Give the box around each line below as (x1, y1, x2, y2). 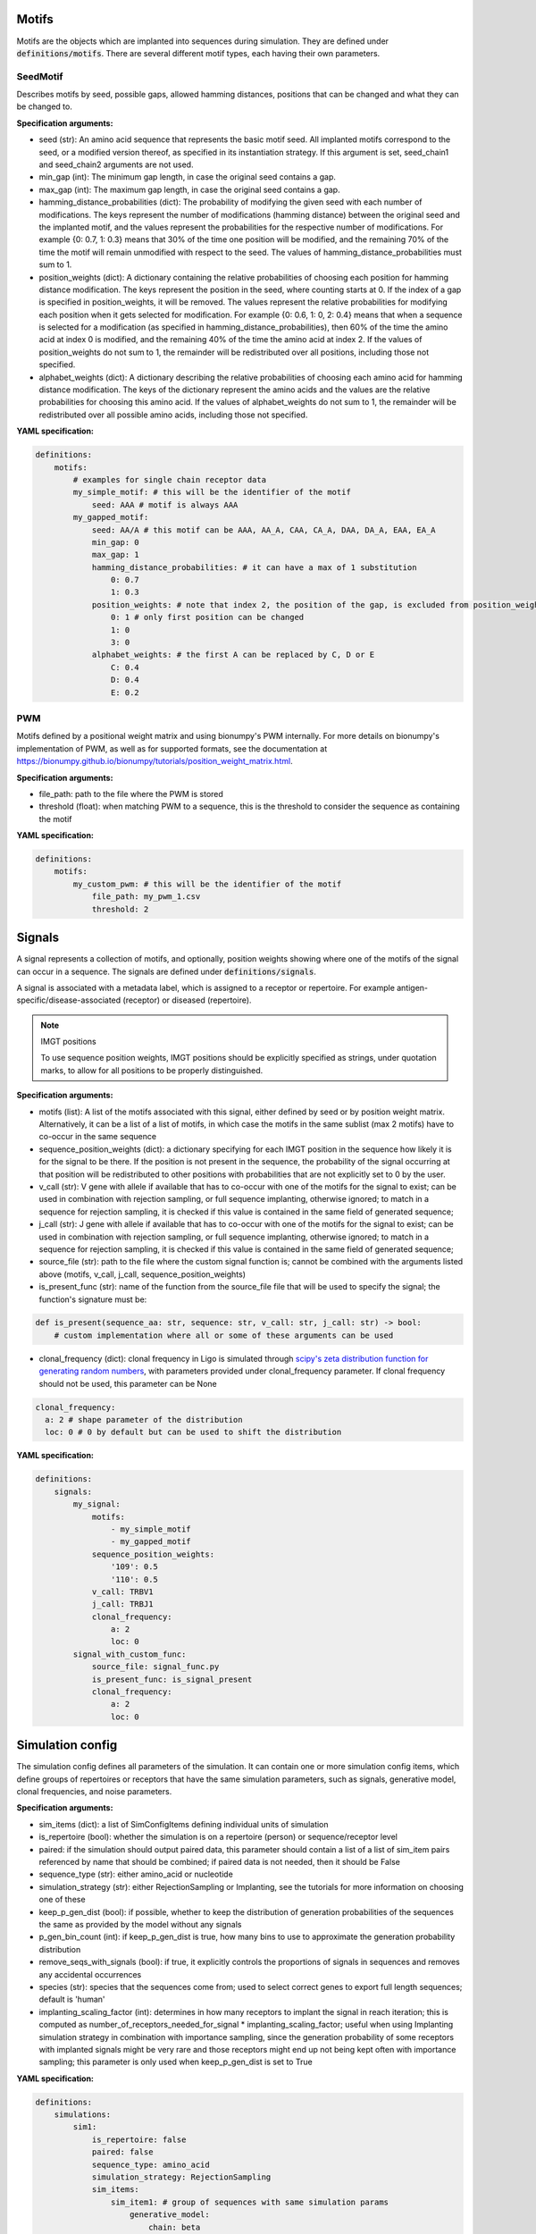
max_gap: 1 (91, 550, 140, 560)
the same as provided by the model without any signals (38, 1919, 242, 1929)
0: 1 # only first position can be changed (110, 612, 305, 623)
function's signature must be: (38, 1294, 147, 1305)
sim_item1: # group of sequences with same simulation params (110, 2196, 389, 2207)
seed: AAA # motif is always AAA (91, 500, 239, 509)
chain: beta (147, 2221, 201, 2232)
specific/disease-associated (16, 995, 121, 1005)
